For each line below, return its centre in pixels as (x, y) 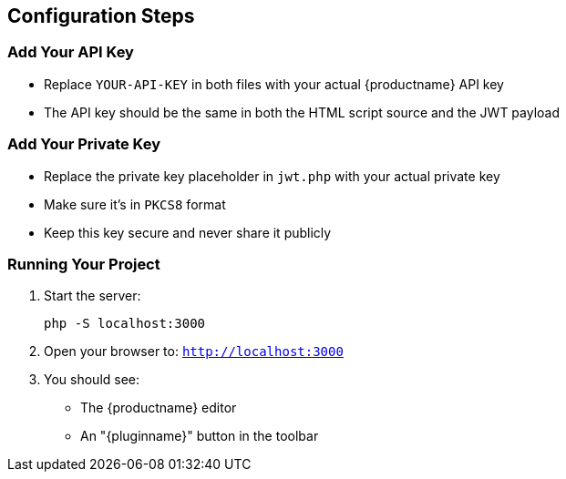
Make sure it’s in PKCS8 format (135, 204)
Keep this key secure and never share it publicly (188, 232)
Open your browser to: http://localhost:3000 (194, 352)
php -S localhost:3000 (125, 324)
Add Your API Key (71, 52)
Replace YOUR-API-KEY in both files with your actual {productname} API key (274, 84)
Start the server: (93, 296)
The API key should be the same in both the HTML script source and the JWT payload (302, 112)
